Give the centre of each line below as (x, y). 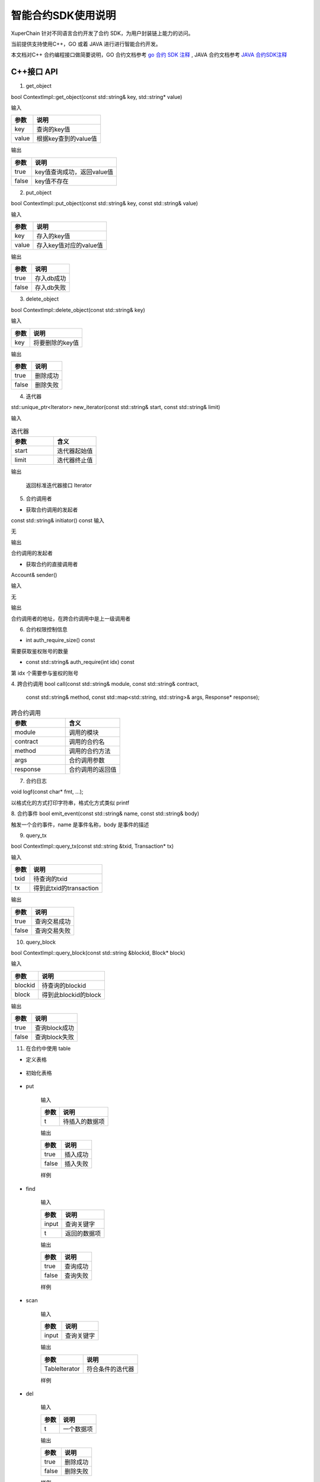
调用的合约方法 (90, 751)
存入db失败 (50, 288)
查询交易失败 (53, 931)
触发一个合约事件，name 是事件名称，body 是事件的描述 (80, 825)
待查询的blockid (64, 985)
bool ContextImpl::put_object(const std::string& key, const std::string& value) (105, 203)
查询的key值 (53, 129)
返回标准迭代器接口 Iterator (59, 485)
